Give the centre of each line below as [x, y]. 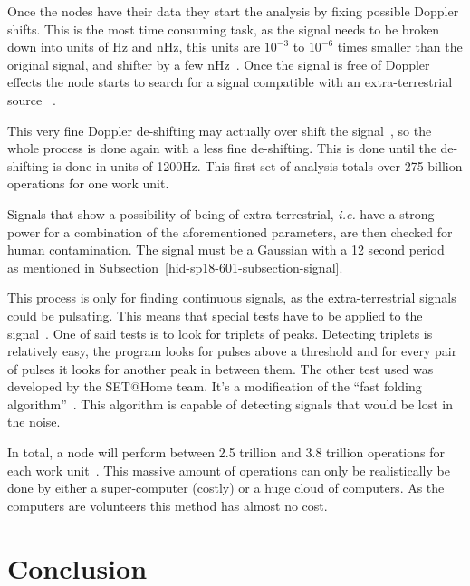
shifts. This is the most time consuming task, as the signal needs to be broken [224, 29]
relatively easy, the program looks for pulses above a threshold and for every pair [232, 351]
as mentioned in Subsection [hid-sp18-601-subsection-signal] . [175, 267]
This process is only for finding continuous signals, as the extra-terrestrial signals [232, 298]
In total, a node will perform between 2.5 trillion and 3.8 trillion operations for [226, 452]
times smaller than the [400, 47]
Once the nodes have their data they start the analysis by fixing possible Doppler [233, 11]
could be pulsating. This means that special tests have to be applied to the [215, 315]
